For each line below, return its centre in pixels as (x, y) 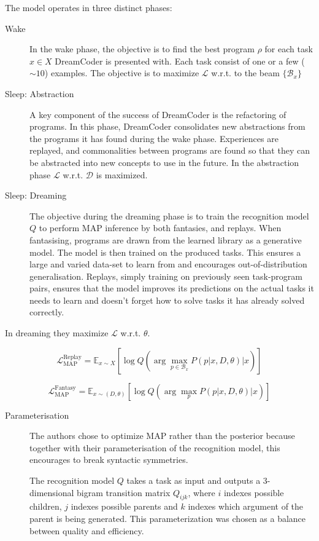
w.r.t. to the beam (245, 73)
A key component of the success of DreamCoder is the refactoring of (158, 114)
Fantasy (65, 388)
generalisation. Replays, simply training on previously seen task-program (166, 276)
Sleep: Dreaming (36, 195)
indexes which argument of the (246, 506)
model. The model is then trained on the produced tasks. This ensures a (165, 252)
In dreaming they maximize (57, 333)
